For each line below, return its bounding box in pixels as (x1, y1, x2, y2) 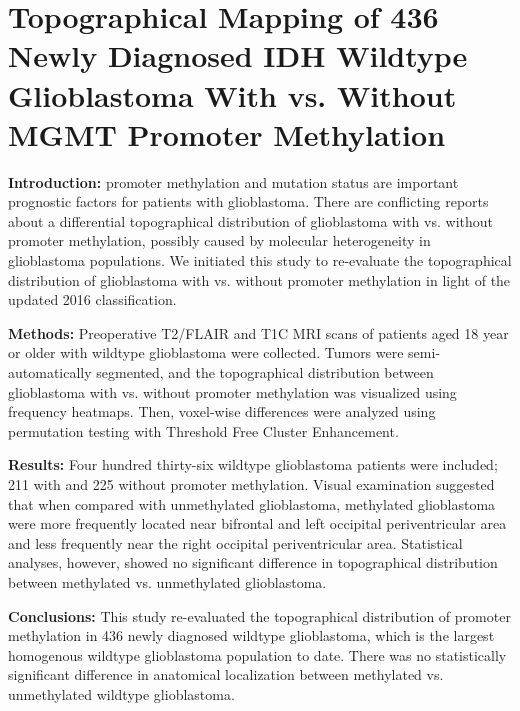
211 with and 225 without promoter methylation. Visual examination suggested (8, 474, 495, 494)
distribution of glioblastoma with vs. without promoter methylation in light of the (8, 269, 511, 290)
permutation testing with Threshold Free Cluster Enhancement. (8, 420, 399, 441)
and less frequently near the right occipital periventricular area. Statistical (8, 532, 463, 553)
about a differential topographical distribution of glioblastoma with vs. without (8, 210, 493, 231)
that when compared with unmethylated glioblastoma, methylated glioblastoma (8, 493, 496, 514)
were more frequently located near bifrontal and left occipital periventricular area (8, 513, 507, 534)
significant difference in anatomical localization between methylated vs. (8, 664, 444, 685)
